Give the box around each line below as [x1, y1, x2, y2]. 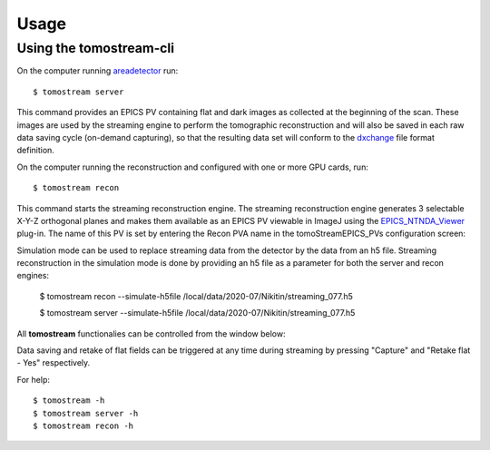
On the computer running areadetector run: [16, 65, 179, 76]
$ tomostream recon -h [33, 420, 134, 431]
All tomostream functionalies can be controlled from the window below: [16, 328, 286, 339]
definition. [16, 145, 54, 156]
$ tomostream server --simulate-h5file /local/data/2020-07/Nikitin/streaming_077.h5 [39, 308, 356, 318]
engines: [16, 270, 50, 281]
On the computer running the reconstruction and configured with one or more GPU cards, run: [16, 161, 369, 172]
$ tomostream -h [33, 396, 105, 406]
